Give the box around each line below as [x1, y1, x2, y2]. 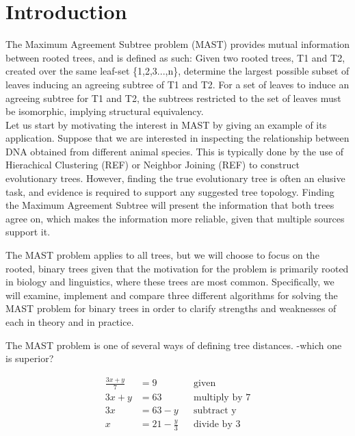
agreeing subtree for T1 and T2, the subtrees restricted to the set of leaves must [5, 90, 341, 105]
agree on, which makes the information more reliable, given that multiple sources [5, 211, 345, 225]
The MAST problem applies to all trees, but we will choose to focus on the [5, 248, 319, 262]
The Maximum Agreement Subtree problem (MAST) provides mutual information [5, 37, 350, 51]
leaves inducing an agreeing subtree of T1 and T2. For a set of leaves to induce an [5, 77, 350, 91]
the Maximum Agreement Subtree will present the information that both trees [5, 198, 334, 212]
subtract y [194, 406, 237, 415]
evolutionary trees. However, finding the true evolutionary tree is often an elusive [5, 171, 345, 185]
